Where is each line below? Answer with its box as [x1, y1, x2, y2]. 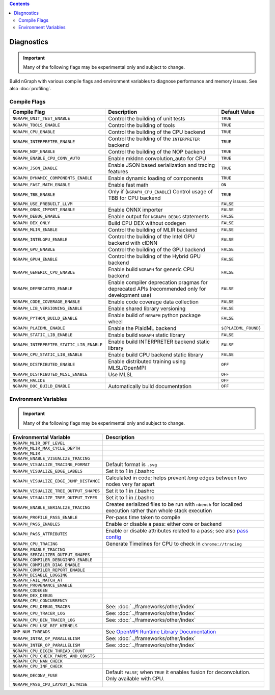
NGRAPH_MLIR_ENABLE [12, 227, 58, 233]
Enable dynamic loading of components [107, 174, 204, 182]
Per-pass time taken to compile [105, 514, 181, 521]
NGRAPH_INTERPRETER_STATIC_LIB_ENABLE [12, 342, 103, 348]
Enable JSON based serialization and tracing [107, 161, 215, 168]
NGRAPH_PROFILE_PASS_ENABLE [12, 514, 78, 520]
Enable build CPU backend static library [107, 351, 204, 358]
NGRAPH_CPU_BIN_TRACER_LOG [12, 617, 75, 623]
